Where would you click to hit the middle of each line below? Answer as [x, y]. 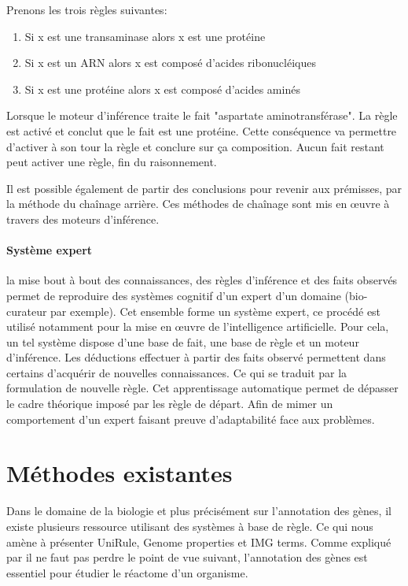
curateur [27, 311]
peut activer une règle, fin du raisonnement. [112, 162]
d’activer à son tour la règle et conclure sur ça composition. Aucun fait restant [195, 146]
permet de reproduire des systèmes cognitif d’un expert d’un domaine [174, 295]
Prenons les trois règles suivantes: [87, 9]
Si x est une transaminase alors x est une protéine [145, 36]
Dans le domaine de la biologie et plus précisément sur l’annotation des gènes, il [199, 511]
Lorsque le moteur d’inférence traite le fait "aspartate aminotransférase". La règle [202, 115]
